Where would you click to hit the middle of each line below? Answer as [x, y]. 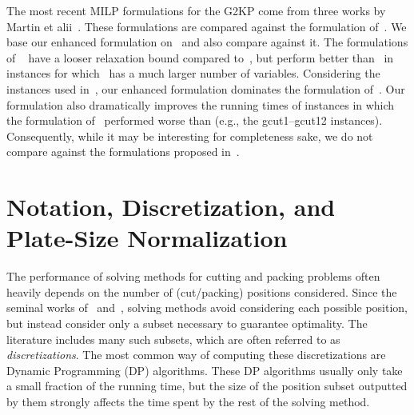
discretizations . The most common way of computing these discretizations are [196, 355]
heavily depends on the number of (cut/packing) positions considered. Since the [202, 291]
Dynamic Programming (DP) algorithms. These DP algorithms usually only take [205, 370]
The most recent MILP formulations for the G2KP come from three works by [196, 10]
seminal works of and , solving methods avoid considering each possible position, [207, 307]
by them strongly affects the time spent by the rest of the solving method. [188, 401]
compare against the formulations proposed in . [123, 152]
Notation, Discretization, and [171, 207]
